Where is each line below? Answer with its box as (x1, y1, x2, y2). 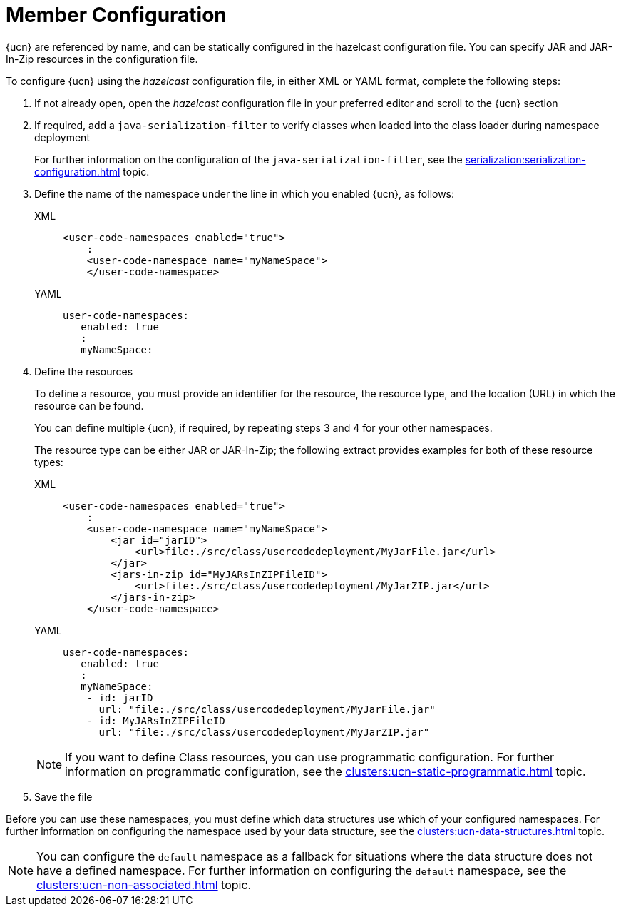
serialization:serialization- (465, 153, 586, 166)
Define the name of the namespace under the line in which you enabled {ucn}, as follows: (34, 187, 455, 200)
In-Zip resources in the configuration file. (6, 52, 198, 65)
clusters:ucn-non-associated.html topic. (36, 877, 252, 892)
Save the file (34, 790, 93, 803)
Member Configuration (6, 3, 227, 27)
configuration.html (34, 165, 120, 178)
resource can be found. (34, 399, 144, 412)
